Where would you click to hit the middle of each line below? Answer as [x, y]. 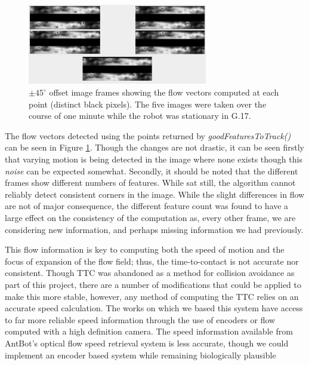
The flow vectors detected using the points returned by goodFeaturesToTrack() [148, 135]
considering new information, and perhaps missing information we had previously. [154, 229]
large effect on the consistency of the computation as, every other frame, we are [150, 217]
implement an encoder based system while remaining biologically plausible [140, 355]
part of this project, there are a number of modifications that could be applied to [153, 284]
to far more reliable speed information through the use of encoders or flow [140, 319]
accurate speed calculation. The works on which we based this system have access [154, 308]
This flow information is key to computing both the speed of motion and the [145, 249]
